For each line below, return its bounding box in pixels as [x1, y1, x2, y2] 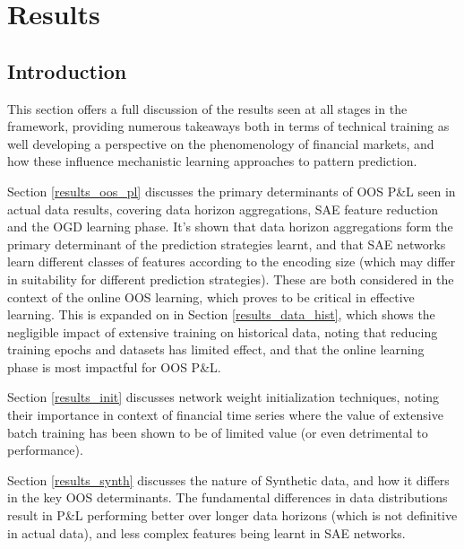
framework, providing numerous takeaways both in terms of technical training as [7, 117, 450, 135]
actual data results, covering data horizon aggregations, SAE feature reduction [7, 199, 438, 218]
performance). [7, 440, 83, 459]
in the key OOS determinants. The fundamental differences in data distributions [7, 488, 448, 507]
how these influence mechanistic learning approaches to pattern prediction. [7, 152, 417, 170]
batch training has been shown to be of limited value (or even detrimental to [7, 423, 428, 441]
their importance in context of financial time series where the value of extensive [7, 405, 443, 424]
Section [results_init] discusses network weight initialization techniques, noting [7, 388, 440, 406]
